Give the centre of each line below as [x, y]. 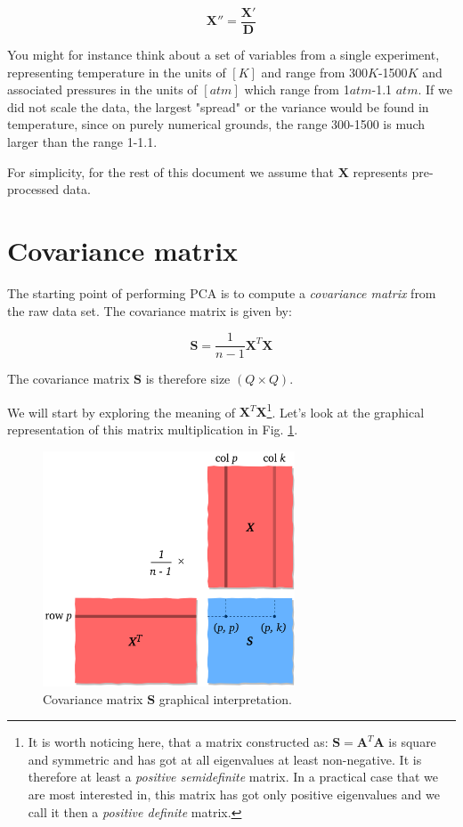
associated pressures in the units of [102, 89]
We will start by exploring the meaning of [122, 412]
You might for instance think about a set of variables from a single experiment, [223, 55]
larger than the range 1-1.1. [82, 142]
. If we [435, 89]
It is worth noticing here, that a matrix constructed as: [178, 742]
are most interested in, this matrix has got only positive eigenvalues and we [234, 794]
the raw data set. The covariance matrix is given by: [150, 310]
